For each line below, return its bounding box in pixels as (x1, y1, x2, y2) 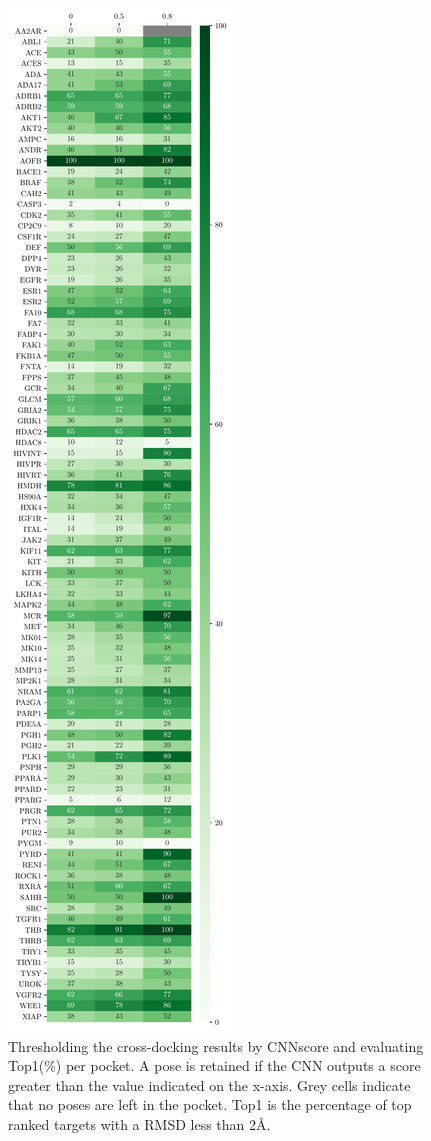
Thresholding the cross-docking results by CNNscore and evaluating (8, 1035, 424, 1056)
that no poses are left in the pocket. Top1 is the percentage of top (8, 1094, 412, 1115)
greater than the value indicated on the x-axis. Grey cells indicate (8, 1074, 411, 1095)
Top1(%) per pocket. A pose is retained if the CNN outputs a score (8, 1055, 421, 1076)
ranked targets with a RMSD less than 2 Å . (8, 1113, 271, 1134)
